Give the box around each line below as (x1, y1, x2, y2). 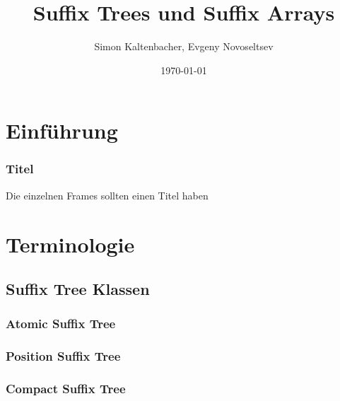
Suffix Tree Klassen (6, 278, 150, 300)
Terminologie (6, 229, 135, 258)
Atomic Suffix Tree (6, 315, 116, 332)
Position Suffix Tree (6, 347, 121, 365)
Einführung (6, 116, 118, 145)
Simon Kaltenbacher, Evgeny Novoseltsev (94, 39, 274, 54)
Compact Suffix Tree (6, 380, 126, 397)
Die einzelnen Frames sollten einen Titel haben (6, 187, 209, 202)
